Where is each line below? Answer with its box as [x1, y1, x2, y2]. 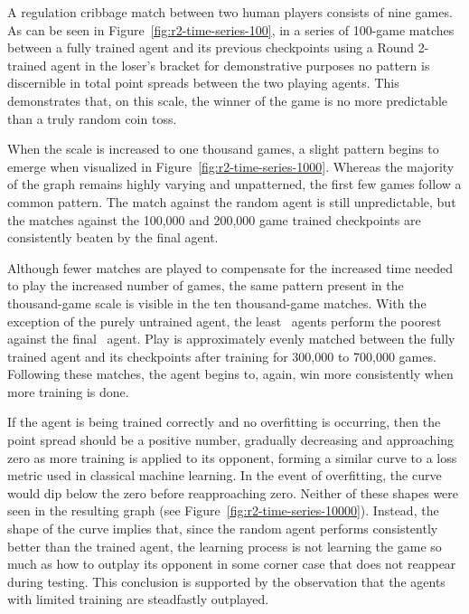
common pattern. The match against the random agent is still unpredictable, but [7, 192, 456, 211]
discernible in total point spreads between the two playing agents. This [7, 73, 399, 92]
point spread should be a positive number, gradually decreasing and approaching [7, 430, 455, 449]
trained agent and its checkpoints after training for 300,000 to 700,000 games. [7, 346, 436, 365]
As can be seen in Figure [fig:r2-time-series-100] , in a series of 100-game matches [7, 20, 455, 39]
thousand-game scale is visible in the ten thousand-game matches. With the [7, 293, 427, 312]
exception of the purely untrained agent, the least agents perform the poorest [7, 311, 442, 330]
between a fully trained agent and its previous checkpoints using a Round [7, 38, 415, 57]
